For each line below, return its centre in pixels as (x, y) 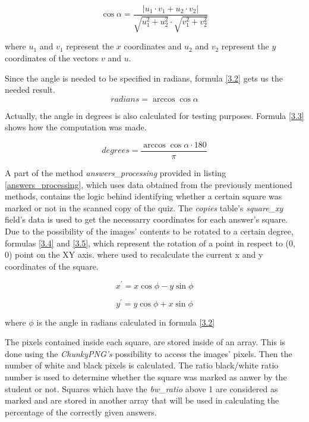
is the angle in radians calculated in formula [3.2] (126, 322)
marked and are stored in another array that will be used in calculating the (142, 400)
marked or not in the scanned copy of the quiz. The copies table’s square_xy (144, 207)
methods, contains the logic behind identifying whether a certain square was (144, 196)
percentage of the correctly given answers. (81, 412)
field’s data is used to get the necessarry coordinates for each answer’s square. (146, 219)
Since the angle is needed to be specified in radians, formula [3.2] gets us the (144, 78)
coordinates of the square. (52, 266)
